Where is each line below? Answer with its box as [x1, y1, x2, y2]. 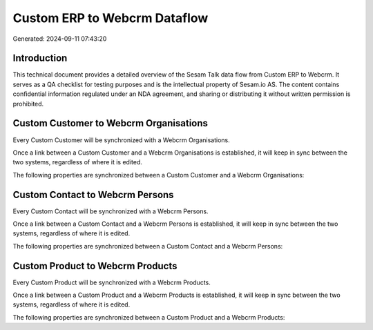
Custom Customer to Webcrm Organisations [12, 117, 209, 129]
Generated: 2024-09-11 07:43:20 [12, 35, 107, 43]
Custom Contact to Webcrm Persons [12, 188, 174, 200]
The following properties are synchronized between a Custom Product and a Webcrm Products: [12, 313, 285, 321]
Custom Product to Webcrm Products [12, 260, 178, 272]
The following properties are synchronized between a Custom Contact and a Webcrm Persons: [12, 242, 283, 250]
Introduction [12, 52, 68, 64]
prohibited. [12, 99, 44, 108]
